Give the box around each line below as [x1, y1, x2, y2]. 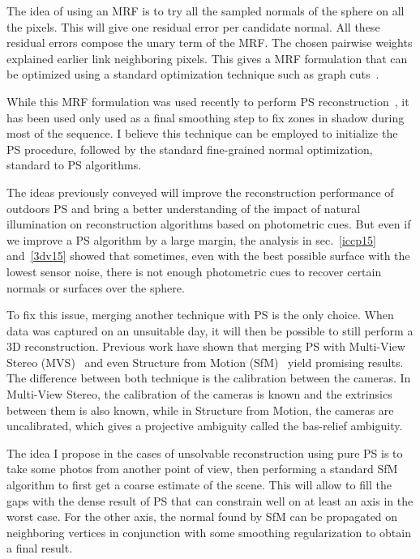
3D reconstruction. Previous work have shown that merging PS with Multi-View [6, 338, 405, 355]
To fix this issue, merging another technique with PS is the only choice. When [6, 306, 394, 323]
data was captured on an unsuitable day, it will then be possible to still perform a [6, 322, 414, 339]
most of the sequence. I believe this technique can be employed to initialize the [6, 125, 398, 142]
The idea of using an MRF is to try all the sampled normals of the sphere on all [6, 2, 405, 19]
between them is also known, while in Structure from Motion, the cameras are [6, 401, 394, 418]
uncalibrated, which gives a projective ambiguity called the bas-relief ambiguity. [6, 417, 403, 434]
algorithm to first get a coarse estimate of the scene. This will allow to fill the [6, 476, 392, 493]
